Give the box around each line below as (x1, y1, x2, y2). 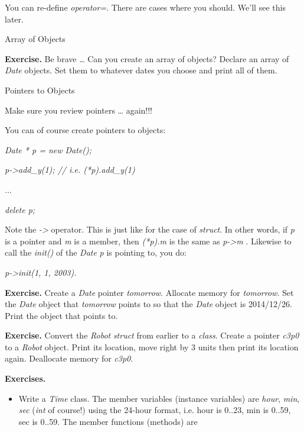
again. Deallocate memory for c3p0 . (5, 352, 133, 365)
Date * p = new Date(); (5, 143, 92, 156)
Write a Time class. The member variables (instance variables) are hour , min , (18, 392, 300, 404)
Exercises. (5, 372, 46, 385)
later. (5, 12, 24, 25)
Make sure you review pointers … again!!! (5, 104, 152, 116)
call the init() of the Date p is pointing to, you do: (5, 246, 187, 259)
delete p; (5, 203, 35, 215)
